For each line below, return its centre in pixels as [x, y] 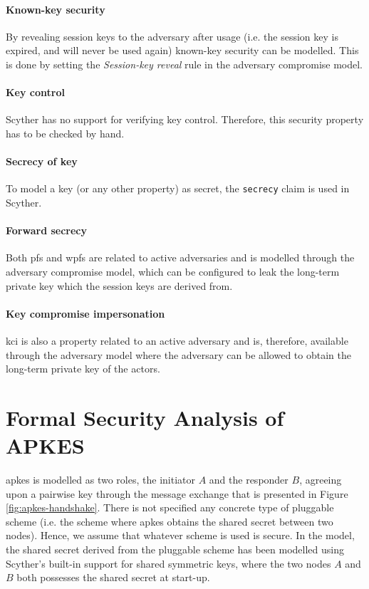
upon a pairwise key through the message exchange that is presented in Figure [177, 493]
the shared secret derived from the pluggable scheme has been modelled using [175, 549]
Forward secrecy [46, 230]
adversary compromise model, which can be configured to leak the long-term [173, 271]
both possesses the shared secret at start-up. [113, 577]
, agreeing [321, 480]
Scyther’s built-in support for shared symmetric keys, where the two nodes [168, 563]
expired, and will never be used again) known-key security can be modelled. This [182, 50]
